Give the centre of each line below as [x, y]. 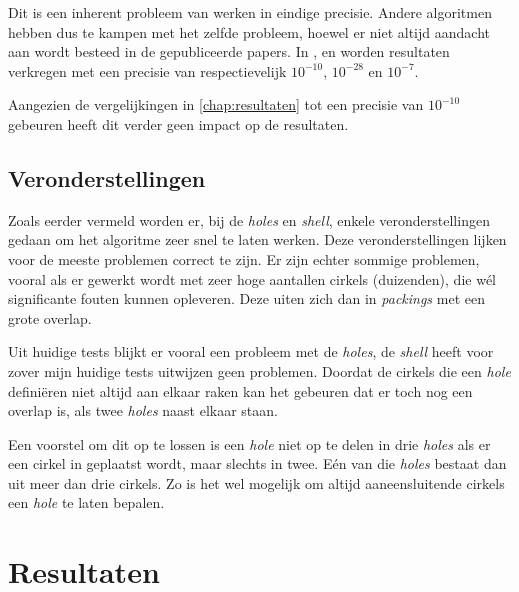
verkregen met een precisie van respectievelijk [147, 70]
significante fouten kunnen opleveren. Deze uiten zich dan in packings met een [246, 298]
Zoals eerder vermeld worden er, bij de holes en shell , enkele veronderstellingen [249, 219]
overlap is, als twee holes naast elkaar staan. [143, 410]
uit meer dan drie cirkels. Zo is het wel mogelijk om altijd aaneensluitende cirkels [256, 482]
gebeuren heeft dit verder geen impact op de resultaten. [178, 123]
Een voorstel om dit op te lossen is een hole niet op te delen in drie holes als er [249, 443]
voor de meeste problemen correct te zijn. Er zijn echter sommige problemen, [244, 258]
